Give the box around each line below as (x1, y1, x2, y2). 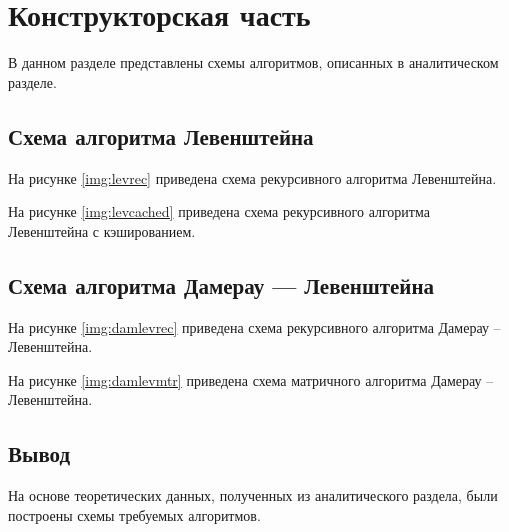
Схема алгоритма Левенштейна (8, 120, 314, 151)
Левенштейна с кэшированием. (8, 220, 196, 241)
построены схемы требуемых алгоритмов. (8, 504, 261, 525)
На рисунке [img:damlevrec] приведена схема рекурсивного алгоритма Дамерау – (8, 316, 501, 337)
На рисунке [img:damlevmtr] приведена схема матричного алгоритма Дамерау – (8, 369, 494, 390)
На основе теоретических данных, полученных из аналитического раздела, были (8, 485, 498, 506)
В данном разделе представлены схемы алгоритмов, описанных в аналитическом (8, 52, 499, 73)
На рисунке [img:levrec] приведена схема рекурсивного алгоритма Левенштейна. (8, 167, 497, 188)
